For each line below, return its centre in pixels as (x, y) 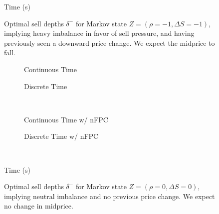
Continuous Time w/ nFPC (66, 119)
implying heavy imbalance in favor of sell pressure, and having (99, 33)
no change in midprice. (39, 206)
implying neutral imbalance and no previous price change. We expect (109, 196)
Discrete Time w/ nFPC (61, 136)
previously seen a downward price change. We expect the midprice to (109, 43)
